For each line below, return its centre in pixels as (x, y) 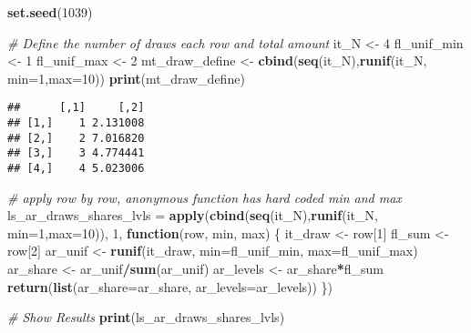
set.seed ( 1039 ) (50, 12)
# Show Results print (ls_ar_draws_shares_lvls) (146, 317)
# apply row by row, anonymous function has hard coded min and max (205, 197)
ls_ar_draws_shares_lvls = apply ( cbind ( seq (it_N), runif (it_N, (193, 215)
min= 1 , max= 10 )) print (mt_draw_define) (126, 78)
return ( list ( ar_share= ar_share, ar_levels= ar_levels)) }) (170, 286)
